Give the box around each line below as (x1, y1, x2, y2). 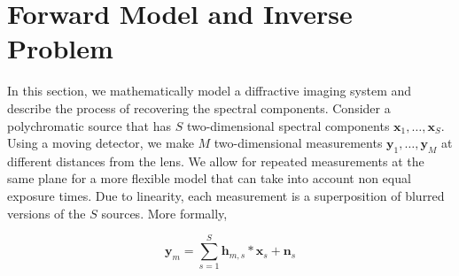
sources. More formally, (101, 203, 228, 222)
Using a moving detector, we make (7, 134, 194, 152)
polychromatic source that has (7, 116, 171, 134)
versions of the (7, 203, 86, 222)
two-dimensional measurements (214, 134, 383, 152)
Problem (7, 30, 113, 66)
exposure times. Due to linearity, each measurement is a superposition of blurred (7, 187, 445, 205)
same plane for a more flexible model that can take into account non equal (7, 169, 411, 188)
